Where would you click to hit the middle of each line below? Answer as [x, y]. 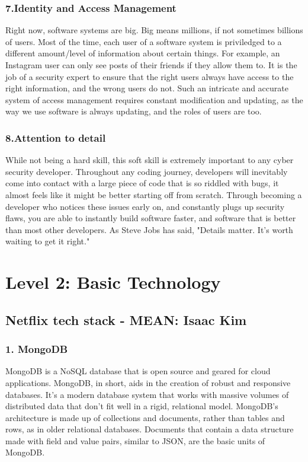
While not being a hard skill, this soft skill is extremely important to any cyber [150, 160]
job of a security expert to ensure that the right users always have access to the [150, 76]
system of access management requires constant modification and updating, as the [154, 99]
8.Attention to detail [56, 137]
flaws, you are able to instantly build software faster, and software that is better [151, 218]
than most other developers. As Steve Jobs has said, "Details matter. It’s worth [149, 229]
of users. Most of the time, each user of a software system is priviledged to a [144, 41]
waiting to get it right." [48, 241]
